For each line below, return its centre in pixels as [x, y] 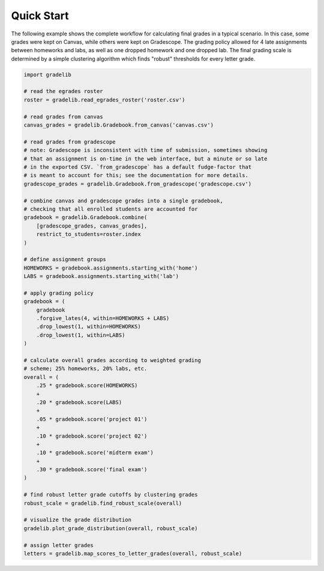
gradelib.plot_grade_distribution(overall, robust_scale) [111, 528]
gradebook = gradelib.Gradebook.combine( [85, 217]
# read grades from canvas [63, 116]
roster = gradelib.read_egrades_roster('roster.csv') [104, 100]
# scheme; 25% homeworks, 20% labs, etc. [85, 369]
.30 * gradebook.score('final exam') [92, 470]
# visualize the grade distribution [78, 520]
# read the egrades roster [63, 91]
